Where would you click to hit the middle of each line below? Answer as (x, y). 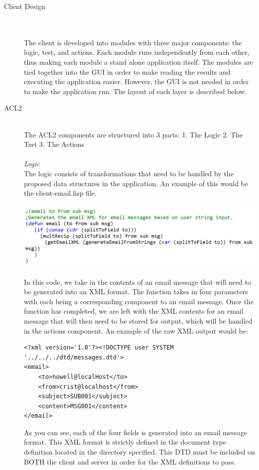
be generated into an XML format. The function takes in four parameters (136, 292)
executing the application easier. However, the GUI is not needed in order (136, 81)
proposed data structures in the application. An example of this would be (136, 183)
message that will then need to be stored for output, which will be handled (138, 320)
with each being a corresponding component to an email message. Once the (139, 301)
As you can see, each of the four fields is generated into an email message (136, 432)
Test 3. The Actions (54, 144)
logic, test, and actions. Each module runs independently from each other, (137, 52)
